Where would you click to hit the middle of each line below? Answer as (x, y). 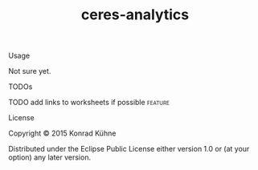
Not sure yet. (30, 71)
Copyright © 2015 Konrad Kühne (62, 133)
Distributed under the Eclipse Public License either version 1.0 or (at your (129, 149)
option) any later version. (49, 157)
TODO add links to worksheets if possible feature (89, 103)
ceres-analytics (135, 15)
